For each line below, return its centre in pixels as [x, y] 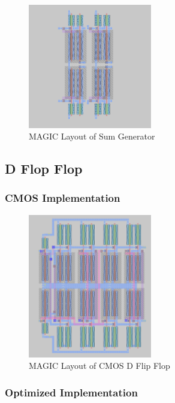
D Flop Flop [44, 169]
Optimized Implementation [71, 392]
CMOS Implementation [63, 198]
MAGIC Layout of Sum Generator [92, 136]
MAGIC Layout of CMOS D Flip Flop [99, 366]
